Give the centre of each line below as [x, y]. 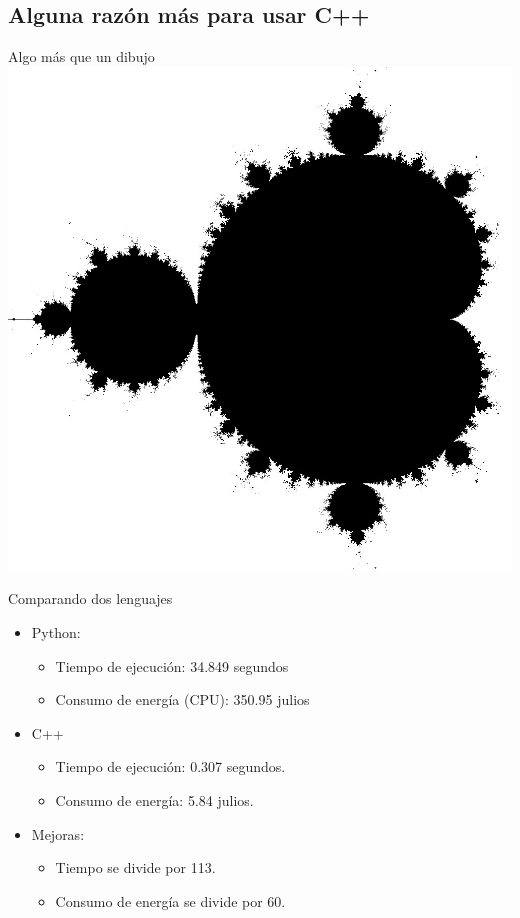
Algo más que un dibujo [81, 56]
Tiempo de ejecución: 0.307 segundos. [170, 766]
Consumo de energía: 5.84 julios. [154, 799]
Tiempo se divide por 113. [135, 867]
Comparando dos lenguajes [90, 598]
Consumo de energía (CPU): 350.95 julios [182, 699]
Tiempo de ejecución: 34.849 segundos [172, 665]
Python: [56, 631]
